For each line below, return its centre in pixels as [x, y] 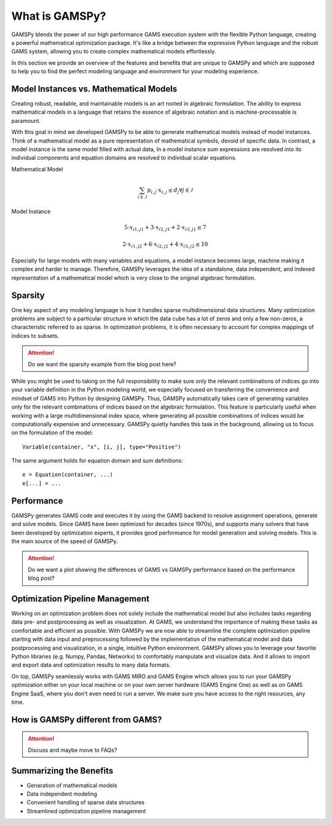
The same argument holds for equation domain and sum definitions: [97, 461]
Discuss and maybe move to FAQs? [73, 750]
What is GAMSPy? [59, 16]
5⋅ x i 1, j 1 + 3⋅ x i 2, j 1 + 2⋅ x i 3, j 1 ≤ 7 [165, 228]
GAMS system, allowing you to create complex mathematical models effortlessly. [114, 52]
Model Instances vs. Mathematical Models [94, 89]
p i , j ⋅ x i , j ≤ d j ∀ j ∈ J [170, 190]
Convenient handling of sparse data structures [85, 802]
